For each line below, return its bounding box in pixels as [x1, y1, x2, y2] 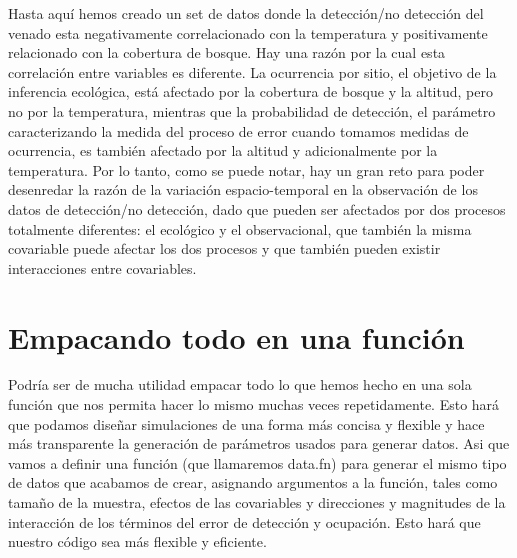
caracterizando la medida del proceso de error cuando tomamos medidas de [8, 120, 469, 141]
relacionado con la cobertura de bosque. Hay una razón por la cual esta [8, 42, 446, 63]
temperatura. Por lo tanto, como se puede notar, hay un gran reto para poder [8, 159, 485, 180]
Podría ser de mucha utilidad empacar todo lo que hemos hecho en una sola [8, 374, 472, 395]
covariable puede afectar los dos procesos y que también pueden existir [8, 238, 441, 259]
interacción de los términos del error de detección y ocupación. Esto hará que [8, 511, 481, 532]
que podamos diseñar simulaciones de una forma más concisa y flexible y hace [8, 413, 485, 434]
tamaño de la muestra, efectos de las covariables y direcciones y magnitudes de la [8, 492, 506, 512]
